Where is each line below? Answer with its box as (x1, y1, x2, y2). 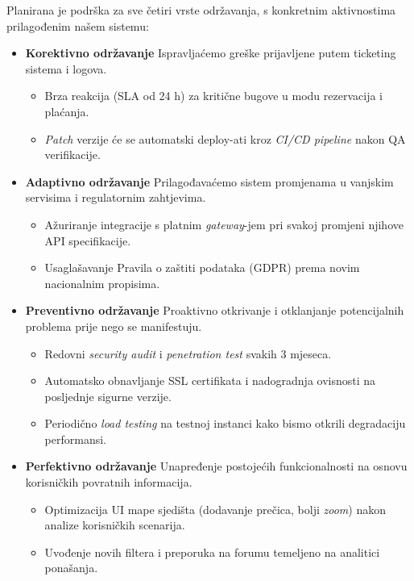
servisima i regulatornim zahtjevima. (25, 189, 206, 206)
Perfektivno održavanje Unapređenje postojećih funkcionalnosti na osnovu (25, 458, 408, 474)
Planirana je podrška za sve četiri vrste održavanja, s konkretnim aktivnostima (6, 2, 396, 18)
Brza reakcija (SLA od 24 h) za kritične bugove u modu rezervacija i (44, 87, 383, 104)
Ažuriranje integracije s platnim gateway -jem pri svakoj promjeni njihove (44, 215, 404, 232)
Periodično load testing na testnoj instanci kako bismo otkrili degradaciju (44, 415, 406, 432)
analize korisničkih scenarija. (44, 516, 185, 533)
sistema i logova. (25, 60, 107, 77)
